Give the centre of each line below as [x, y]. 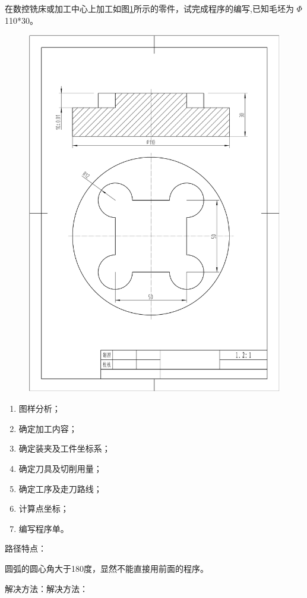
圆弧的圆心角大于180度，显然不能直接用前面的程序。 [107, 569]
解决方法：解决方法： [46, 588]
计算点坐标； [44, 508]
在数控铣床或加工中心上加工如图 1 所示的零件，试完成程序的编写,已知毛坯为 [149, 8]
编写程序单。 [44, 528]
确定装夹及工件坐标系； [64, 448]
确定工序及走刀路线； [60, 488]
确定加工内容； [48, 428]
